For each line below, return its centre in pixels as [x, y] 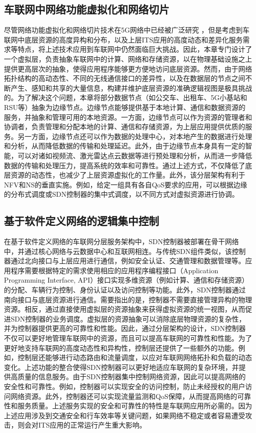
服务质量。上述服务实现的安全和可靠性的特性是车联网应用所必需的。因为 [135, 406]
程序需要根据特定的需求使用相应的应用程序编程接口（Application [114, 270]
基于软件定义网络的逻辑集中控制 [81, 221]
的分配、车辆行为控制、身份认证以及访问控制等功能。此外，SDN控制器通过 [125, 290]
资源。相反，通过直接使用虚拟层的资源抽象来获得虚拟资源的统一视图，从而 [125, 309]
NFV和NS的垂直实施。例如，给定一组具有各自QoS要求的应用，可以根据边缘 [126, 184]
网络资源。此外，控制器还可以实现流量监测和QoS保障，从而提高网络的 [124, 396]
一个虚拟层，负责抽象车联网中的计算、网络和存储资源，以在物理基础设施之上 [128, 58]
